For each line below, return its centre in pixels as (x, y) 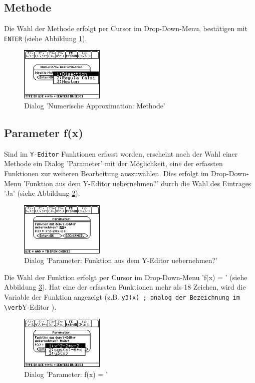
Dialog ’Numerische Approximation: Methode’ (95, 105)
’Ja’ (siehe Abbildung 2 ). (42, 193)
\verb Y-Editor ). (30, 306)
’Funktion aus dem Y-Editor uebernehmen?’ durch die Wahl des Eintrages (137, 183)
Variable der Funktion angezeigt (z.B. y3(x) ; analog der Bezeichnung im (122, 296)
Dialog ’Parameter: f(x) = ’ (66, 374)
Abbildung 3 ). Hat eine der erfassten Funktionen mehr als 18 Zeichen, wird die (125, 287)
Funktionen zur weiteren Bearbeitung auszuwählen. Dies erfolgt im (106, 173)
